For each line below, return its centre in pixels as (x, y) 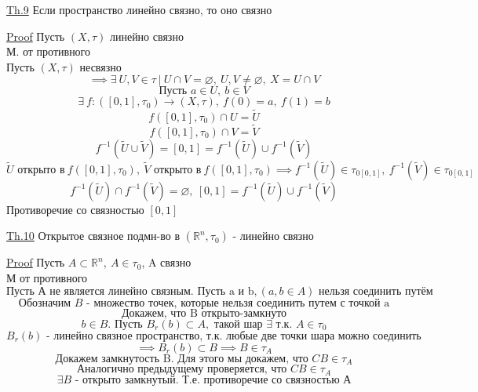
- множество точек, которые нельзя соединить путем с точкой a (238, 303)
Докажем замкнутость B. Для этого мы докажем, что (182, 359)
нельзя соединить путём (376, 291)
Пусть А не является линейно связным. (100, 291)
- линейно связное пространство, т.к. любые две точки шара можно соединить (234, 336)
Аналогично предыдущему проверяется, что (182, 370)
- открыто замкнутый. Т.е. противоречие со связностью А (213, 380)
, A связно (166, 262)
